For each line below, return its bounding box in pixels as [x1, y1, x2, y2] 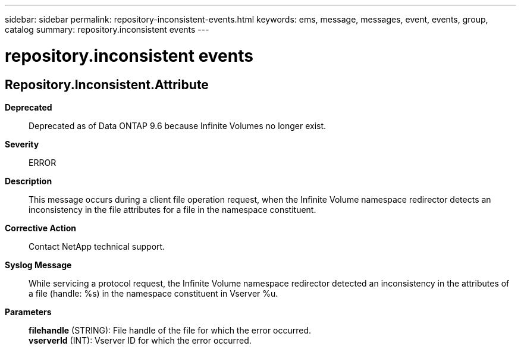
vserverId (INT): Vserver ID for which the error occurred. [29, 335, 252, 345]
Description [5, 175, 52, 186]
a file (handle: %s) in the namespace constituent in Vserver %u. [29, 288, 278, 298]
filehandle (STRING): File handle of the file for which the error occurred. [29, 325, 312, 335]
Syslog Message [5, 259, 72, 270]
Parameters [5, 306, 52, 317]
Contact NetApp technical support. [29, 241, 165, 251]
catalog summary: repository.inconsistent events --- [5, 24, 209, 34]
